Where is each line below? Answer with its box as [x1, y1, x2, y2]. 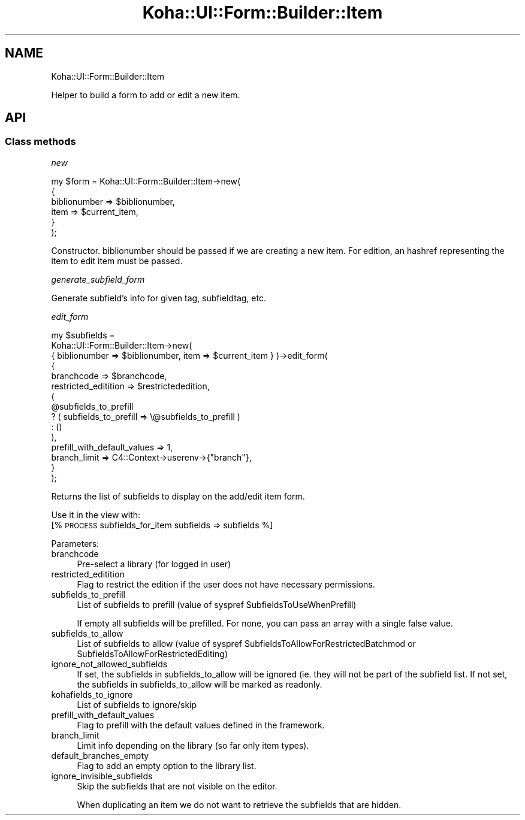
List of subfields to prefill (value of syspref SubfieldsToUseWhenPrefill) [77, 599, 357, 610]
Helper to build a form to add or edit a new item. [51, 89, 240, 100]
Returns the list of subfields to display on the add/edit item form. [51, 491, 305, 501]
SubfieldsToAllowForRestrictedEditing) [77, 648, 228, 659]
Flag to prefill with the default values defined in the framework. [77, 719, 325, 730]
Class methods [5, 135, 76, 148]
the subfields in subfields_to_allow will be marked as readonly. [77, 679, 322, 689]
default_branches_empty [51, 750, 149, 761]
